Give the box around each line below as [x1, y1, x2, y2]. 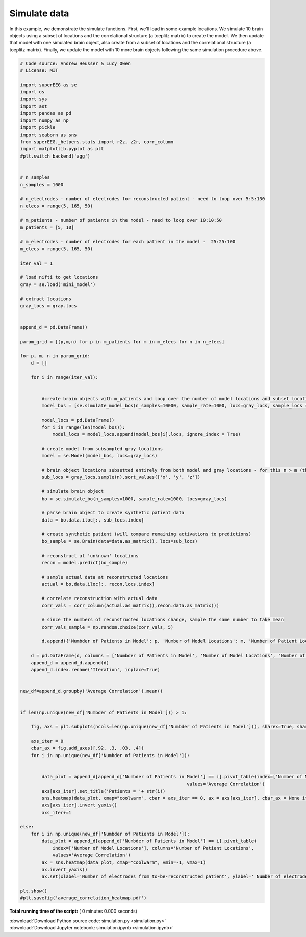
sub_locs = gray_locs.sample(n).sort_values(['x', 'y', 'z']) [41, 474, 201, 480]
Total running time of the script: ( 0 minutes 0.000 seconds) [9, 908, 138, 915]
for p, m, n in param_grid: [20, 353, 90, 359]
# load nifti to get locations [20, 274, 99, 280]
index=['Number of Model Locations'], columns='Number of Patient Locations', [52, 845, 254, 851]
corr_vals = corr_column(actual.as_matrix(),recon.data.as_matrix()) [41, 603, 219, 609]
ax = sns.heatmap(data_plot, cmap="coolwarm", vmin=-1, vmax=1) [41, 860, 206, 865]
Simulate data [9, 8, 69, 19]
